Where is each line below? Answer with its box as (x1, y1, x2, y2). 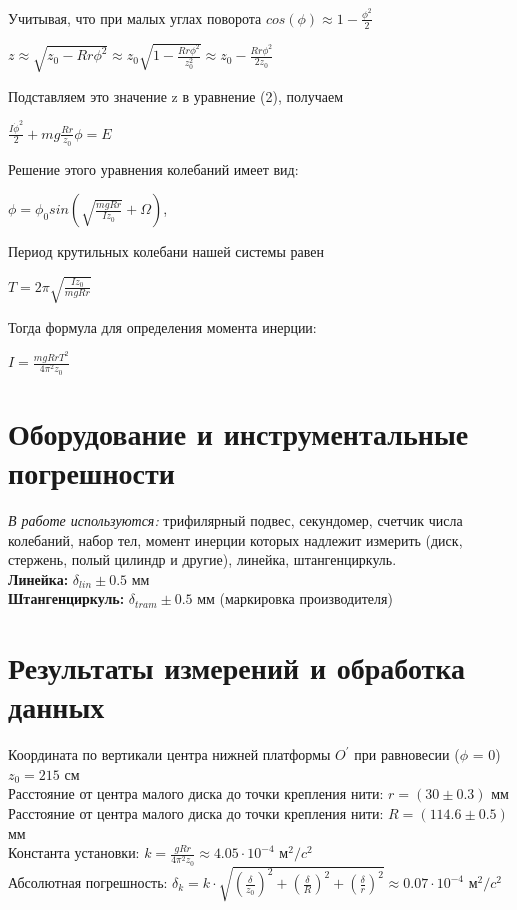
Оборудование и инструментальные (8, 412, 469, 453)
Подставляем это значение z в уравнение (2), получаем (8, 85, 344, 106)
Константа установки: (8, 842, 140, 863)
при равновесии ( (354, 744, 460, 765)
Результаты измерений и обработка (8, 647, 466, 688)
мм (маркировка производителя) (197, 588, 393, 609)
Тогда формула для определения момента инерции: (8, 316, 317, 337)
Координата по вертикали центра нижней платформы (8, 744, 331, 765)
